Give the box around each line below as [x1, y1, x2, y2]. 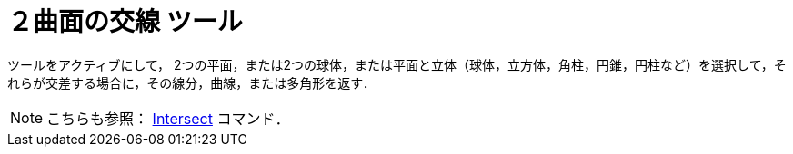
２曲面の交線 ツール [7, 6, 243, 37]
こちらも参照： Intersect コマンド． [46, 109, 290, 128]
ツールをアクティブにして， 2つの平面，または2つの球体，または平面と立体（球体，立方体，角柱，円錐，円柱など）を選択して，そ [7, 56, 787, 72]
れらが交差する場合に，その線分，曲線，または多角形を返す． [7, 74, 376, 91]
